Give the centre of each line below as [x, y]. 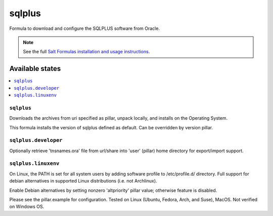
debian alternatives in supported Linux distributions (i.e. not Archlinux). [83, 181]
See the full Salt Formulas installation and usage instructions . [86, 52]
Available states [35, 69]
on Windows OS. [27, 207]
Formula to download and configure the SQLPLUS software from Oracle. [85, 28]
